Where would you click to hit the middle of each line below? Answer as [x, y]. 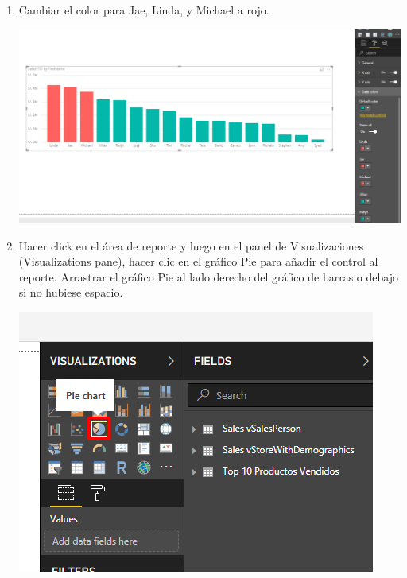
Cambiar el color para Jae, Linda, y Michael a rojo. [144, 10]
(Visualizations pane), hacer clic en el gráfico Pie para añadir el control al [198, 261]
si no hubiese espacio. [71, 292]
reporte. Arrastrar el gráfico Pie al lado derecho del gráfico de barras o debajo [208, 276]
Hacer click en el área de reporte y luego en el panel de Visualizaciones [191, 245]
